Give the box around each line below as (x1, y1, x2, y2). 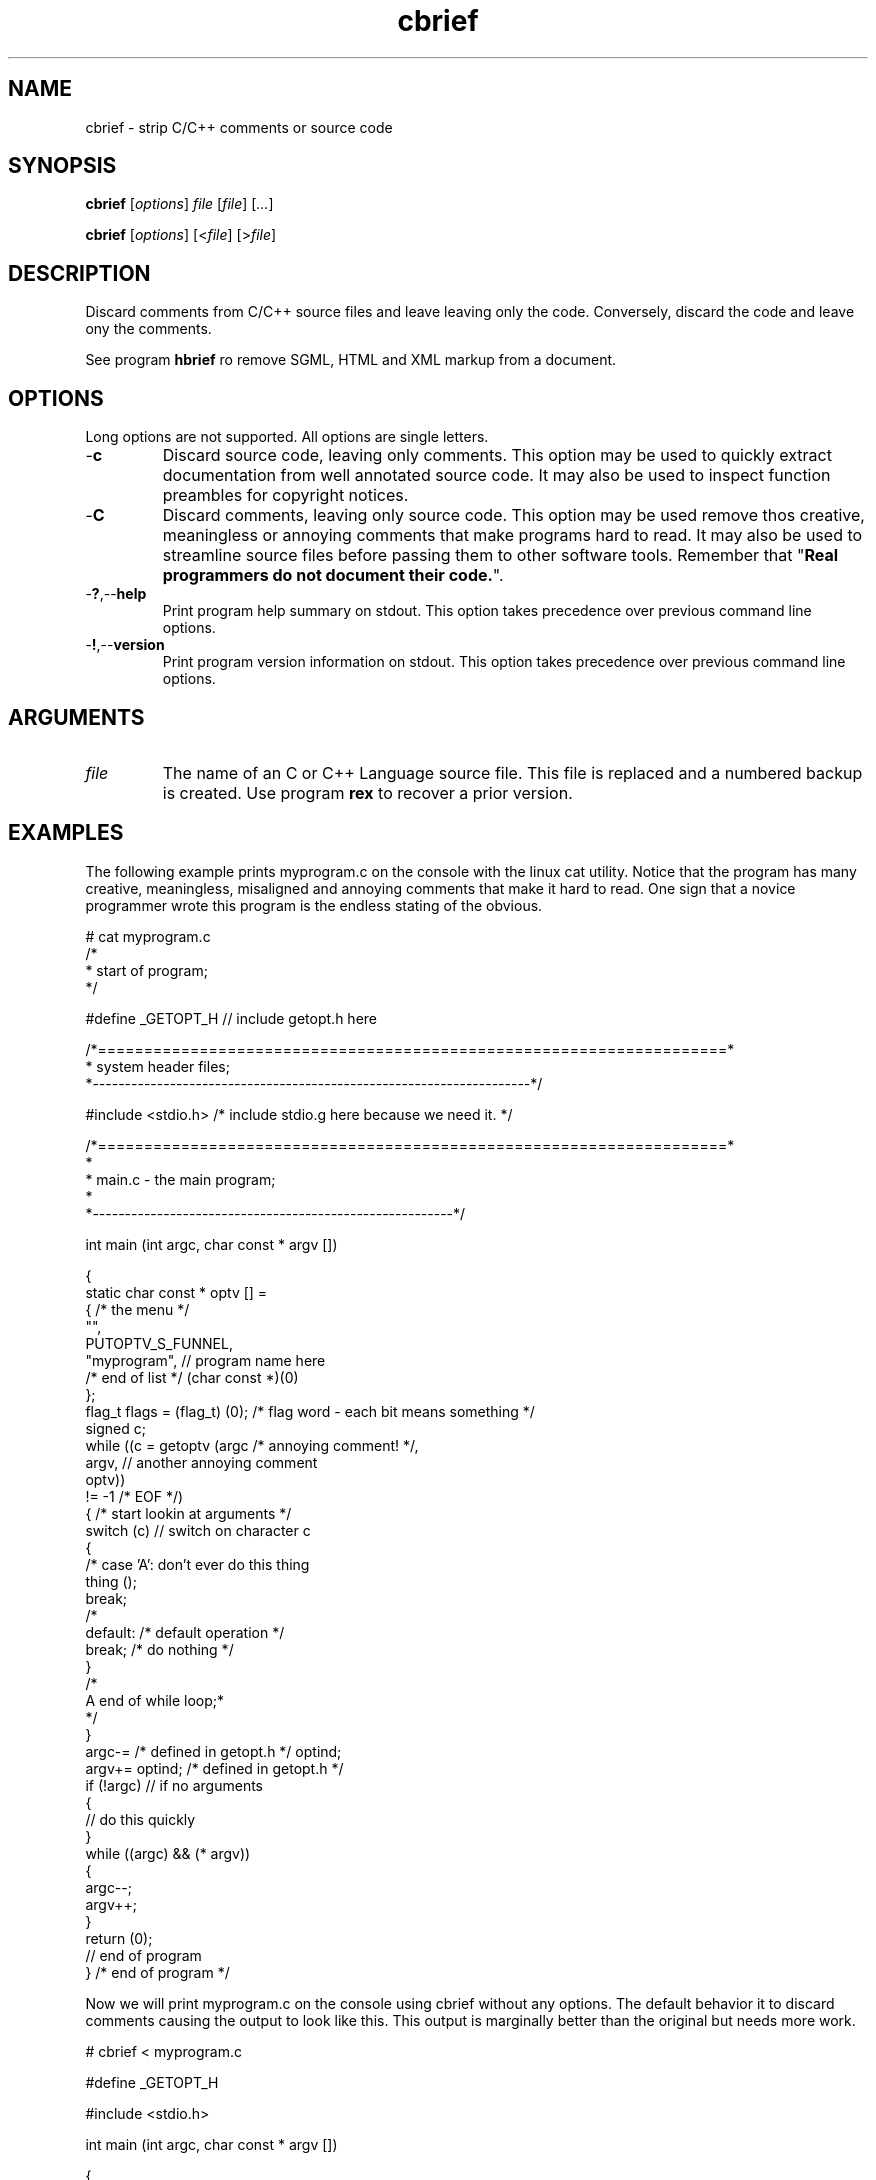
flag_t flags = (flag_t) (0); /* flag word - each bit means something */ (85, 1402, 535, 1420)
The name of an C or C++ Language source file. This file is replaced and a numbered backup (162, 762, 863, 783)
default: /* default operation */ (85, 1623, 285, 1641)
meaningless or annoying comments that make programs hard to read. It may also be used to (162, 525, 863, 546)
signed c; (85, 1419, 146, 1437)
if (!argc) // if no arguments (85, 1776, 263, 1794)
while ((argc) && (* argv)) (85, 1844, 251, 1862)
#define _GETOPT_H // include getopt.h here (85, 1009, 377, 1027)
